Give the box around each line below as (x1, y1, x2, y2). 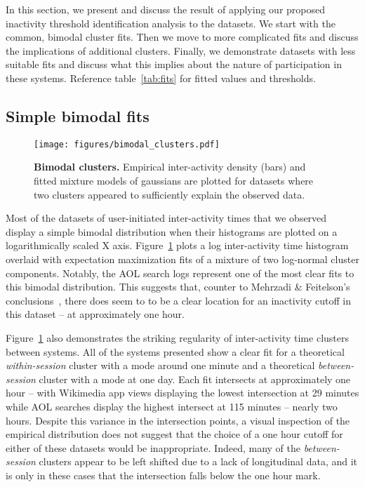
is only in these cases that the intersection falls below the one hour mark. (6, 467, 321, 482)
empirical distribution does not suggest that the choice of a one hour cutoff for (6, 427, 343, 441)
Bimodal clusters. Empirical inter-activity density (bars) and (34, 159, 306, 174)
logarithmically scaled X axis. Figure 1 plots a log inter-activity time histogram (6, 238, 349, 253)
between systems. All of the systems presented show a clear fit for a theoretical (6, 344, 345, 359)
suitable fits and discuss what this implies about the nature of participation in (6, 57, 342, 72)
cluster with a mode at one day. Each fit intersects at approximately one (39, 371, 351, 386)
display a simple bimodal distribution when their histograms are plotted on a (6, 224, 338, 239)
